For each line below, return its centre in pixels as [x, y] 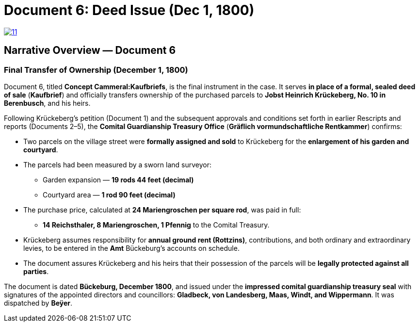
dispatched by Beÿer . [38, 303]
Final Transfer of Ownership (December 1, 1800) [96, 70]
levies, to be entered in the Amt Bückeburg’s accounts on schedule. [131, 248]
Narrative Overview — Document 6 [90, 50]
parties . [36, 271]
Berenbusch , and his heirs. [47, 103]
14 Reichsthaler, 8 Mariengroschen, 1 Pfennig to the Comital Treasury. [156, 225]
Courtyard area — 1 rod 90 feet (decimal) [109, 195]
